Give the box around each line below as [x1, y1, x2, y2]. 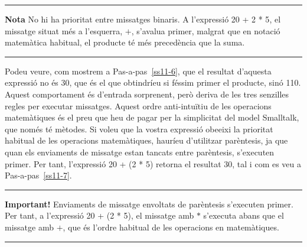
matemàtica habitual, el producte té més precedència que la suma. [5, 36, 245, 48]
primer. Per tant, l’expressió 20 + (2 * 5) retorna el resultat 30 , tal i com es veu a [5, 157, 302, 170]
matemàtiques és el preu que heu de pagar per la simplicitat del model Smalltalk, [5, 111, 299, 123]
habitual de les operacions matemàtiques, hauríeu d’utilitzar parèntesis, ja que [5, 134, 288, 147]
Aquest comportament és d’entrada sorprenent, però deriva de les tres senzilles [5, 87, 289, 100]
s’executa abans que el [203, 209, 284, 222]
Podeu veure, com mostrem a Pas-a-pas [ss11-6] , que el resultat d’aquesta [5, 64, 272, 77]
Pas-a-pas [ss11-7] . [5, 169, 72, 181]
